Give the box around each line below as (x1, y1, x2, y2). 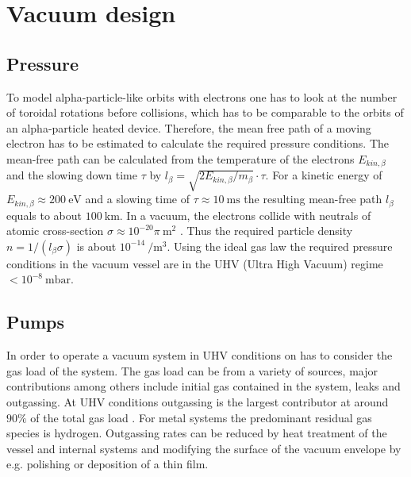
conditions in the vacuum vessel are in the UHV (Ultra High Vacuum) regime (6, 255, 383, 271)
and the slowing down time (6, 167, 137, 183)
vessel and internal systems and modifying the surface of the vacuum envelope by (6, 440, 401, 456)
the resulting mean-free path (244, 190, 382, 207)
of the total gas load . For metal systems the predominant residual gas (30, 409, 372, 425)
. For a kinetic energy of (265, 167, 382, 183)
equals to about (6, 206, 82, 223)
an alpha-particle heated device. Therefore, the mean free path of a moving (6, 119, 371, 136)
